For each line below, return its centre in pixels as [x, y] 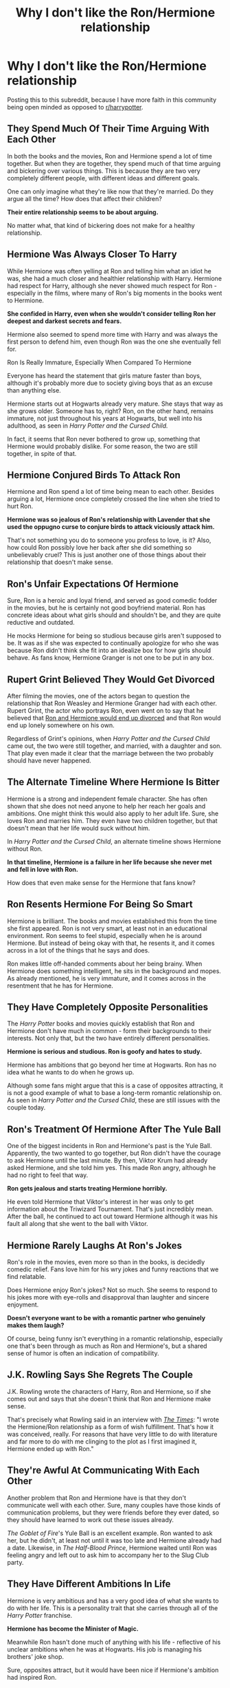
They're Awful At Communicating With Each [104, 1471]
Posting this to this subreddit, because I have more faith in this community [112, 100]
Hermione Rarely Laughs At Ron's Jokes [94, 1246]
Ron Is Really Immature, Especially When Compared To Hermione [100, 362]
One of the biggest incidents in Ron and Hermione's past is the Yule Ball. [110, 1146]
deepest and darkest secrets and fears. [65, 321]
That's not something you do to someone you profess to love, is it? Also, [109, 540]
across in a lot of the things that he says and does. [78, 950]
